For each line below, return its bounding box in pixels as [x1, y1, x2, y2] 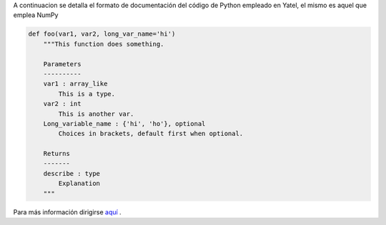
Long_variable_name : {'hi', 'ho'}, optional [43, 120, 206, 127]
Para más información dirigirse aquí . [13, 207, 122, 216]
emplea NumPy [13, 11, 59, 19]
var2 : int [43, 100, 81, 108]
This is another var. [58, 110, 134, 117]
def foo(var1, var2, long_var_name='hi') [28, 30, 176, 38]
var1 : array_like [43, 80, 108, 88]
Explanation [58, 179, 100, 188]
